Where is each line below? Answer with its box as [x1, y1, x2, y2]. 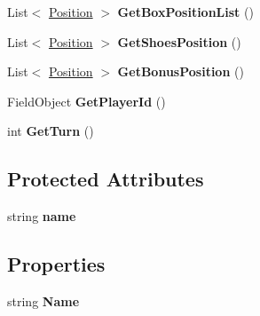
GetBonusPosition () [117, 62, 244, 81]
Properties [7, 250, 106, 278]
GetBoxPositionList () [117, 3, 254, 20]
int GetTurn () [7, 122, 94, 140]
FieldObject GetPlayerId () [7, 91, 166, 110]
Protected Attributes [7, 165, 204, 193]
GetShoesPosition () [117, 32, 241, 51]
